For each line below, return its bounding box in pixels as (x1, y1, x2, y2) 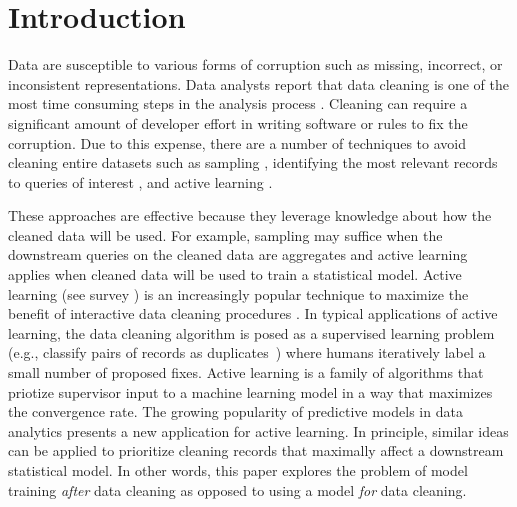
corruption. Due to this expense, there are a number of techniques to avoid (8, 132, 466, 153)
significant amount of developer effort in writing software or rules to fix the (8, 112, 468, 133)
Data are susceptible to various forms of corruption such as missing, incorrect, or (8, 54, 503, 75)
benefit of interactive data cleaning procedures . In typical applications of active (8, 303, 498, 324)
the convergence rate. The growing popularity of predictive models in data (8, 401, 463, 422)
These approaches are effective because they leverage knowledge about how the (8, 205, 492, 226)
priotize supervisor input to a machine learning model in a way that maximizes (8, 381, 493, 402)
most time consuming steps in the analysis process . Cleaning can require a (8, 93, 468, 114)
